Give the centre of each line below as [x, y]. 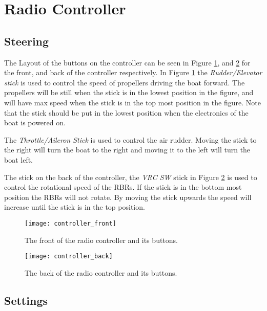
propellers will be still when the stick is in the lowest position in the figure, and [129, 92]
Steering [27, 41]
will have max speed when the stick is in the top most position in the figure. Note [132, 102]
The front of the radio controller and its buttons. [101, 240]
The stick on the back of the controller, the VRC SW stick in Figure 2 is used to [131, 177]
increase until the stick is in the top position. [75, 207]
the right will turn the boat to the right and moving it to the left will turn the [127, 150]
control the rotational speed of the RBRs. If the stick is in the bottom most [123, 187]
